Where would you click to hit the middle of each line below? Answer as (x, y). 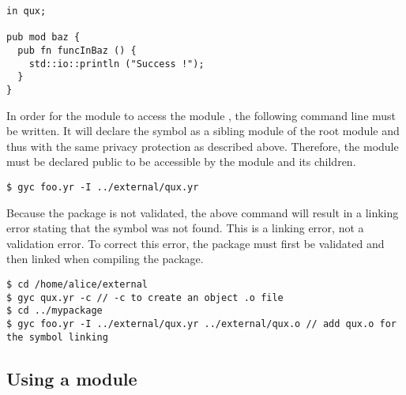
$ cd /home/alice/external (77, 284)
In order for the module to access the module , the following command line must (201, 115)
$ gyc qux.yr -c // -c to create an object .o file (145, 297)
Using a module (72, 378)
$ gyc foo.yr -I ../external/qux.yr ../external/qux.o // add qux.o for (201, 324)
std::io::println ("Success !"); (117, 64)
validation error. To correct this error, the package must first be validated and (195, 243)
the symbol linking (57, 337)
